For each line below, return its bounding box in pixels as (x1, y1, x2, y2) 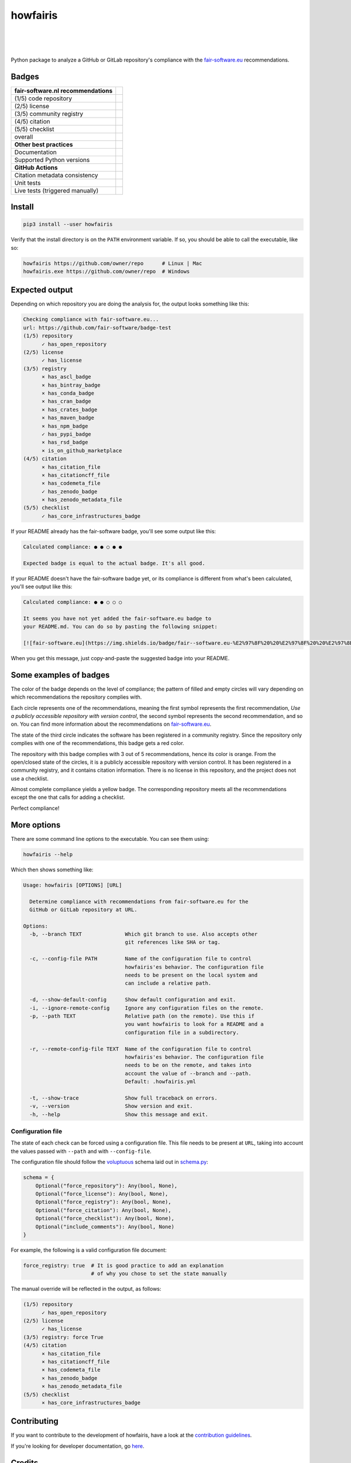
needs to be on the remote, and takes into (125, 1062, 252, 1069)
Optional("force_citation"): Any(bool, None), (35, 1207, 172, 1214)
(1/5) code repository (14, 94, 73, 102)
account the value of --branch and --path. (125, 1070, 252, 1077)
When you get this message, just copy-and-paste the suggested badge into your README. (11, 654, 230, 661)
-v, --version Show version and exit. (29, 1103, 193, 1110)
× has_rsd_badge (42, 439, 88, 446)
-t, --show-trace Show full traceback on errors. (29, 1094, 218, 1101)
